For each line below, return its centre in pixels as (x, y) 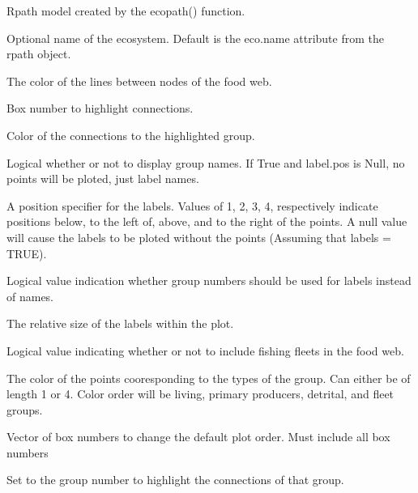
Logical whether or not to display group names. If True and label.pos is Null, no (206, 162)
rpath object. (39, 54)
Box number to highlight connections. (100, 108)
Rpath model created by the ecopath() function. (126, 11)
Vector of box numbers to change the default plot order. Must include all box (198, 437)
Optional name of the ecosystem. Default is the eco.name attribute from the (195, 38)
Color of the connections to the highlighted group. (131, 135)
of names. (30, 296)
